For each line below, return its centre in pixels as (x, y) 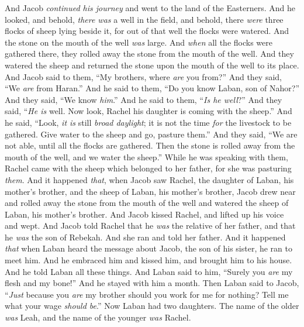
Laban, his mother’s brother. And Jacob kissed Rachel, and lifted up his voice (144, 214)
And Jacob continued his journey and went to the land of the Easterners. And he (150, 8)
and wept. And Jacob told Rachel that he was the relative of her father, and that (150, 226)
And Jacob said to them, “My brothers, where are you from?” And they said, (143, 76)
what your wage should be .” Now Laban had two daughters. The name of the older (152, 306)
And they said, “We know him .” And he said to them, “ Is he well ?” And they (144, 99)
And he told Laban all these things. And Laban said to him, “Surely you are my (149, 271)
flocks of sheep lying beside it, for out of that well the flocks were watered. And (147, 31)
